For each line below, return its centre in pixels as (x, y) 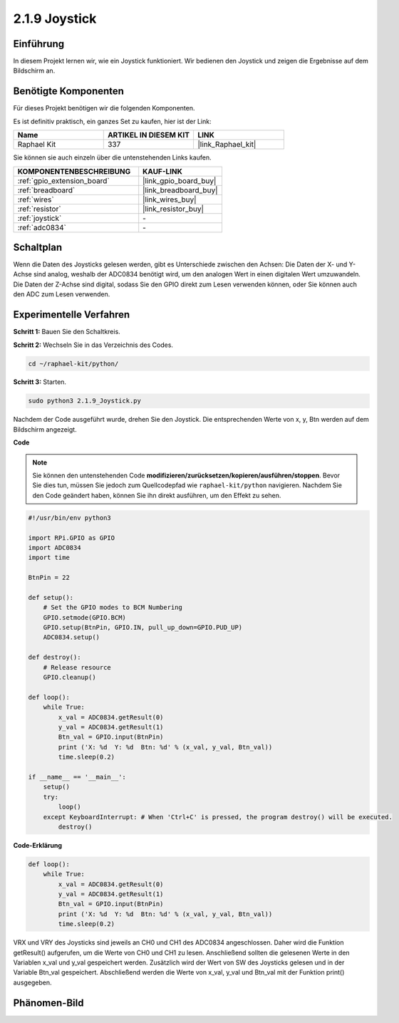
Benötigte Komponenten (69, 92)
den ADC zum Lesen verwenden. (62, 294)
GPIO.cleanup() (69, 677)
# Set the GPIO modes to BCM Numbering (113, 608)
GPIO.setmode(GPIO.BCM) (84, 617)
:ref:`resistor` (39, 209)
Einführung (38, 44)
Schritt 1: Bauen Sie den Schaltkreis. (67, 332)
